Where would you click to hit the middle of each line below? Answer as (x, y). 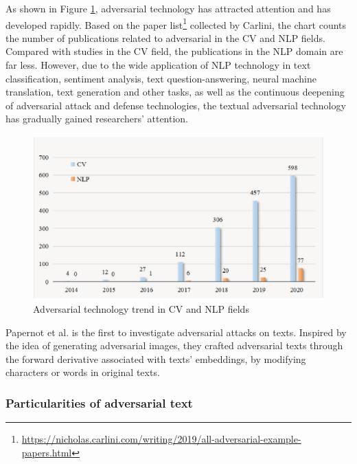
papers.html (47, 452)
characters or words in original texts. (83, 372)
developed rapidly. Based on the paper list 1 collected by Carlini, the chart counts (176, 23)
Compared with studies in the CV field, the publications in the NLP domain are (174, 51)
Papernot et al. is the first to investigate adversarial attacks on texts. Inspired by (176, 332)
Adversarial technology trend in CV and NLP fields (141, 309)
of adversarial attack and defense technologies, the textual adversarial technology (176, 105)
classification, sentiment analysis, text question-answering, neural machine (161, 78)
